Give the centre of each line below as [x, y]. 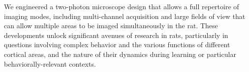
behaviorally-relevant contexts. [50, 63]
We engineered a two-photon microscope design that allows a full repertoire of [122, 6]
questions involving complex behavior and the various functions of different [117, 45]
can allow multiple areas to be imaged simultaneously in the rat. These [111, 26]
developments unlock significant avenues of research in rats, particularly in [116, 35]
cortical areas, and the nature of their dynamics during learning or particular [120, 54]
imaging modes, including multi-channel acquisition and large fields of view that [125, 16]
